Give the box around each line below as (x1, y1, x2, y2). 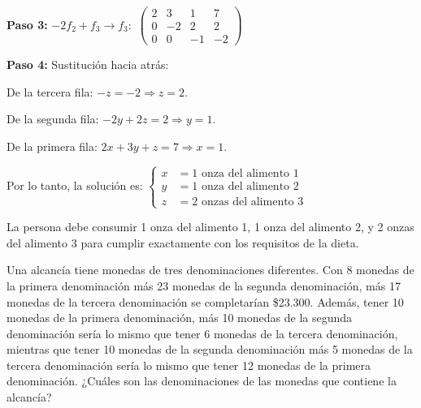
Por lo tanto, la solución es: (7, 176, 143, 193)
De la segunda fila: (7, 110, 99, 127)
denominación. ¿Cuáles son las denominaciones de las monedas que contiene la (7, 372, 397, 389)
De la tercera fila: (7, 83, 93, 100)
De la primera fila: (7, 137, 98, 154)
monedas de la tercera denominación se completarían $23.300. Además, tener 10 (7, 293, 404, 310)
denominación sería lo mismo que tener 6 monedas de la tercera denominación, (7, 324, 398, 341)
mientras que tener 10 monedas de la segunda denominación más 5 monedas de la (7, 341, 413, 358)
